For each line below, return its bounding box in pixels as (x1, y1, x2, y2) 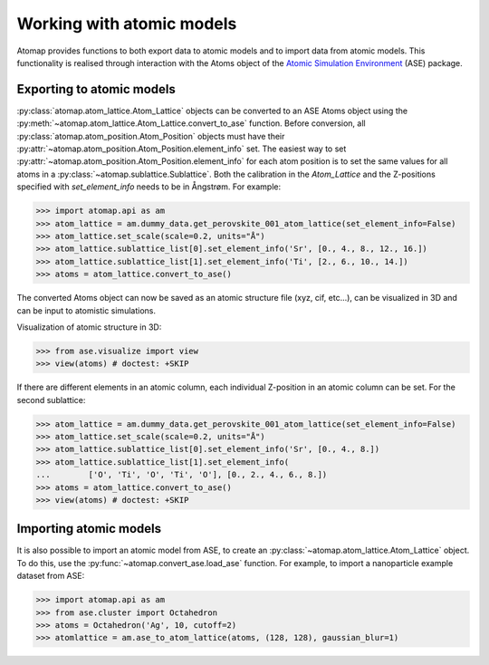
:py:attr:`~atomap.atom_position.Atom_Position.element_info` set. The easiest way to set (16, 143, 347, 154)
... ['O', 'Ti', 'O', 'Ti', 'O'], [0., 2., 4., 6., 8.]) (35, 469, 328, 480)
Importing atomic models (16, 521, 162, 536)
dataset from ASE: (16, 571, 85, 582)
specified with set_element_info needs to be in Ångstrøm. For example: (16, 181, 282, 192)
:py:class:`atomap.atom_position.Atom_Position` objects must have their (16, 130, 285, 141)
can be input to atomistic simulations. (16, 304, 156, 316)
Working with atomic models (16, 14, 237, 34)
